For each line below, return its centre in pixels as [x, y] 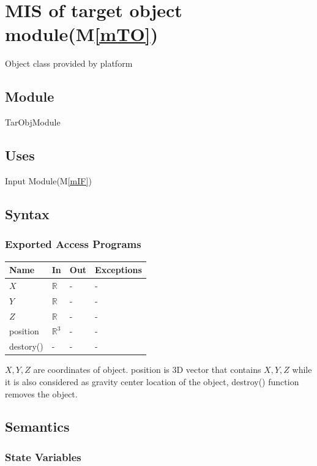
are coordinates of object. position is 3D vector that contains [147, 370]
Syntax [27, 213]
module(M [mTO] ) [82, 34]
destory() [26, 346]
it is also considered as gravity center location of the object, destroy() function [152, 381]
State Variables [43, 457]
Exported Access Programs [73, 244]
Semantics [37, 427]
